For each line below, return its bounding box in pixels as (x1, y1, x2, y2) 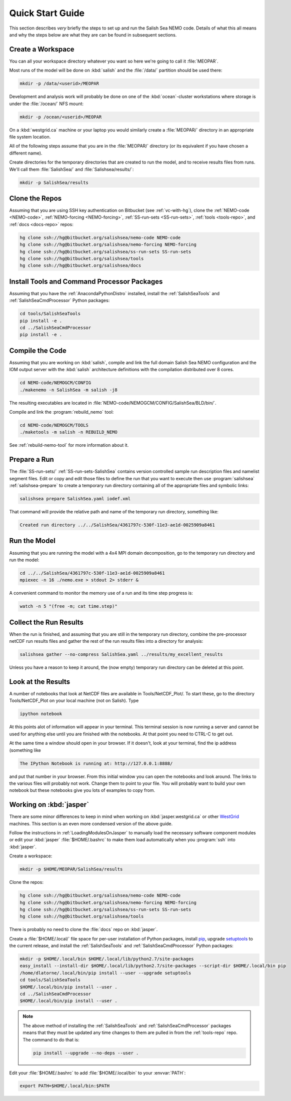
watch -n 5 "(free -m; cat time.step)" (19, 603, 117, 609)
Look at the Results (9, 677, 70, 686)
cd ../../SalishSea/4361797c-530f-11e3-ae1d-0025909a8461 (19, 570, 165, 576)
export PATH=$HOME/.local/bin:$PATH (19, 1083, 110, 1089)
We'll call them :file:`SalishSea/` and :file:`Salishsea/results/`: (9, 166, 134, 172)
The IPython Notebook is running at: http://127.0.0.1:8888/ (19, 760, 173, 766)
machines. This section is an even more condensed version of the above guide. (9, 820, 173, 826)
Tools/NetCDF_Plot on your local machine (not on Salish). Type (9, 698, 139, 704)
